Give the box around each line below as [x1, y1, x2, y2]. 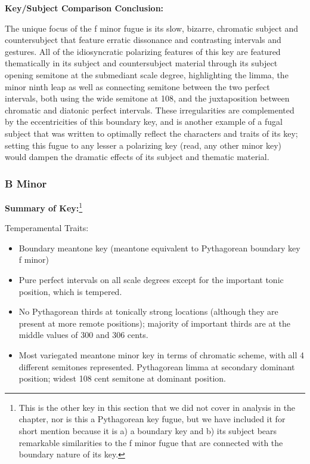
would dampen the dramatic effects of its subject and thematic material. [5, 150, 269, 163]
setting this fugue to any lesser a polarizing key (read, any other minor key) [5, 139, 282, 151]
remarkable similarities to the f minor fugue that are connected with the [18, 436, 283, 448]
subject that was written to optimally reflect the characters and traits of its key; [5, 127, 298, 139]
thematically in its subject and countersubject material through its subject [5, 57, 278, 69]
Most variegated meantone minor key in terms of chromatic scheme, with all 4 [18, 348, 305, 361]
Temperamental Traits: [5, 222, 89, 234]
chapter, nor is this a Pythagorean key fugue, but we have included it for [18, 413, 286, 425]
